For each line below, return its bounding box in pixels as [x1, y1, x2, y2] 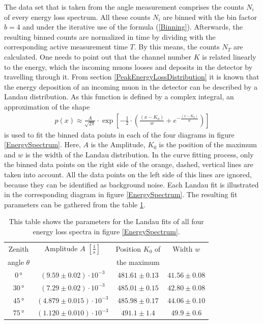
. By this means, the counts [134, 41, 220, 52]
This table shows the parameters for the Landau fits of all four [9, 216, 204, 227]
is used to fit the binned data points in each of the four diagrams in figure [4, 129, 235, 140]
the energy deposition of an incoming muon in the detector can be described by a [4, 81, 258, 92]
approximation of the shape [4, 101, 90, 112]
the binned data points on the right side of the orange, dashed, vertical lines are [4, 159, 253, 170]
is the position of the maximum [159, 139, 257, 150]
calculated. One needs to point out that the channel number [4, 51, 192, 62]
